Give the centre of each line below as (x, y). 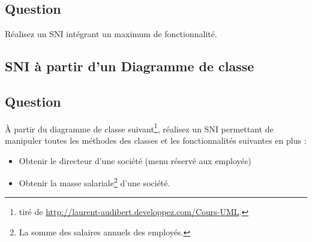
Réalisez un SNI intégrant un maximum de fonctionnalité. (111, 34)
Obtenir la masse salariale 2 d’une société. (94, 182)
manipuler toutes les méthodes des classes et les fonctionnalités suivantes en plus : (156, 140)
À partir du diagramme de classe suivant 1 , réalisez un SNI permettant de (139, 128)
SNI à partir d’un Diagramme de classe (130, 66)
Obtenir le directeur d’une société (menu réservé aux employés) (135, 160)
